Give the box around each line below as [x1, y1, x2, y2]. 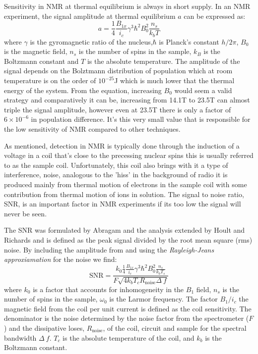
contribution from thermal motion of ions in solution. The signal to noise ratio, [4, 189, 244, 199]
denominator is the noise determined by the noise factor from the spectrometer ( [4, 313, 249, 323]
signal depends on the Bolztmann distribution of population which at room [4, 65, 233, 76]
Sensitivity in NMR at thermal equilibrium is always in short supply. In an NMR [4, 1, 251, 11]
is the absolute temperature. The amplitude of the [87, 55, 240, 66]
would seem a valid [174, 85, 232, 95]
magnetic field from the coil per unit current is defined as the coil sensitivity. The [4, 303, 252, 313]
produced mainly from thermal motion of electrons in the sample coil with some [4, 179, 247, 190]
